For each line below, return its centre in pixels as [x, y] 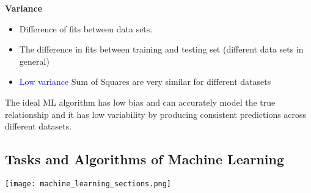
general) [34, 61]
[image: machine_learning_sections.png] [88, 184]
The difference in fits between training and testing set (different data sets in [161, 49]
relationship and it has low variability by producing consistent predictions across [156, 114]
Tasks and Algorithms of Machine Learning [145, 159]
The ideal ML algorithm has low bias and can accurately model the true [140, 102]
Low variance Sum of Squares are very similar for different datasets [145, 82]
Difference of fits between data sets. [86, 28]
